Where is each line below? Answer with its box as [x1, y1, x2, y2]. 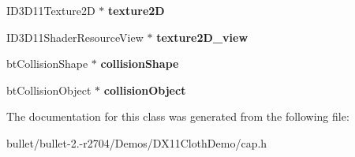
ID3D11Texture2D [6, 2, 95, 18]
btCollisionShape [6, 55, 88, 72]
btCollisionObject [6, 81, 92, 98]
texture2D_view [156, 28, 248, 45]
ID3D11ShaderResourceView [6, 28, 144, 45]
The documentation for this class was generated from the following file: [6, 108, 349, 125]
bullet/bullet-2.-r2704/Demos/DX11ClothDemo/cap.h [6, 134, 267, 151]
